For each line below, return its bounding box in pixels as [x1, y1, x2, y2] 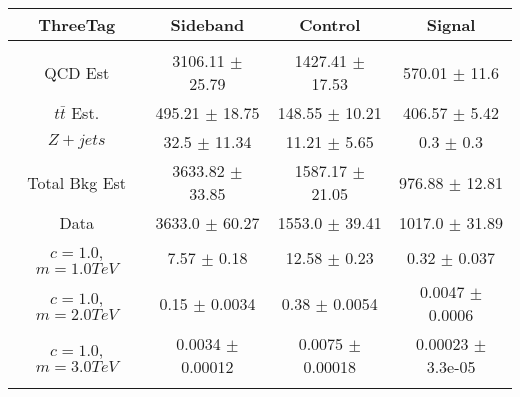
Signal [426, 13, 476, 36]
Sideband [170, 13, 245, 36]
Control [299, 13, 361, 36]
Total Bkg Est [27, 170, 127, 194]
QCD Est [44, 60, 110, 84]
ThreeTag [38, 13, 116, 36]
